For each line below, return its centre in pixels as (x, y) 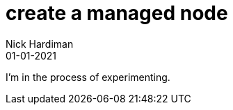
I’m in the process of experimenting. (88, 77)
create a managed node (117, 13)
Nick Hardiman (40, 44)
